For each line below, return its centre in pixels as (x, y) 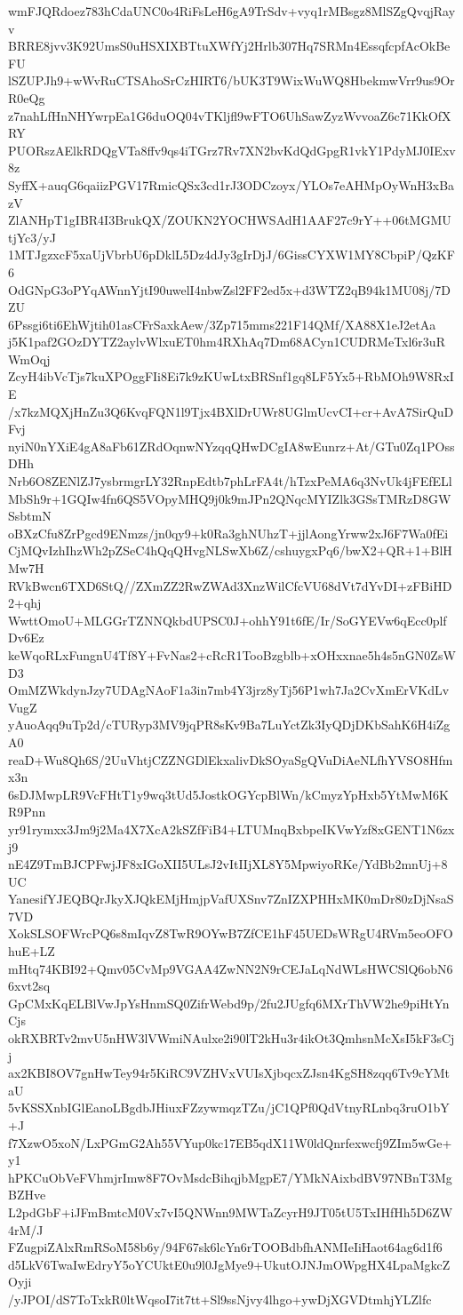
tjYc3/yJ (32, 237)
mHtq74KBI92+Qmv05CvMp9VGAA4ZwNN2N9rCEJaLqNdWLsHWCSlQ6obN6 (231, 968)
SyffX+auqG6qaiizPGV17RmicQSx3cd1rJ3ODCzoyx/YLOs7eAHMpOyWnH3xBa (231, 184)
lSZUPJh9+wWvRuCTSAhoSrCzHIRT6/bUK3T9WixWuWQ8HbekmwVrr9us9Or (231, 80)
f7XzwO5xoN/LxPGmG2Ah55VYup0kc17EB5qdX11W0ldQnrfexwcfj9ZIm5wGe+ (230, 1142)
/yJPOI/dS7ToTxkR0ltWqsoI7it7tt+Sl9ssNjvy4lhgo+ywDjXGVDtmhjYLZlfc (220, 1299)
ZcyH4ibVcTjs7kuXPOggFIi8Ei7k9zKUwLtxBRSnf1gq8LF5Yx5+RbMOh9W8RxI (231, 376)
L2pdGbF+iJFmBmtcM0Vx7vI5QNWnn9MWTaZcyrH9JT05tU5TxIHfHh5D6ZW (231, 1211)
